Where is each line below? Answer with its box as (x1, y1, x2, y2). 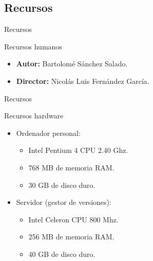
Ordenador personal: (16, 127, 81, 138)
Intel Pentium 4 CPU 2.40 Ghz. (28, 145, 128, 155)
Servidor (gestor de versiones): (16, 197, 111, 207)
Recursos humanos (4, 41, 62, 51)
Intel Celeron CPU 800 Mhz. (28, 214, 119, 224)
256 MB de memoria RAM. (28, 231, 114, 242)
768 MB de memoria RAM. (28, 162, 114, 172)
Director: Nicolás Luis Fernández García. (16, 75, 149, 86)
